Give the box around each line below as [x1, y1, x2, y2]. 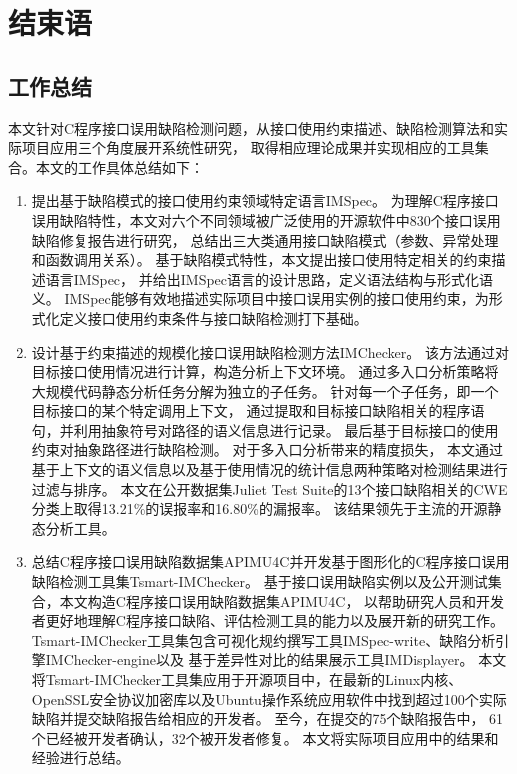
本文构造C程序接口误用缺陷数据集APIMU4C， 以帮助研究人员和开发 [59, 590, 505, 611]
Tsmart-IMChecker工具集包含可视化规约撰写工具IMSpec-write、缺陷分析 [31, 629, 496, 650]
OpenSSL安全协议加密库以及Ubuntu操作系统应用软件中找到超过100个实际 [31, 688, 507, 709]
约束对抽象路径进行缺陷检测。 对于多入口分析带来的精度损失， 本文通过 [31, 439, 504, 460]
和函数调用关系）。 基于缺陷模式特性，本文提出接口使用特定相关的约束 [31, 249, 492, 270]
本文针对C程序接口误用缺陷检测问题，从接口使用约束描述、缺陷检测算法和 [8, 117, 495, 138]
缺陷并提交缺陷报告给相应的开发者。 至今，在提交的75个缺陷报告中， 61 [31, 708, 504, 729]
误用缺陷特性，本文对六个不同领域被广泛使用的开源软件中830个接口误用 [31, 209, 501, 230]
